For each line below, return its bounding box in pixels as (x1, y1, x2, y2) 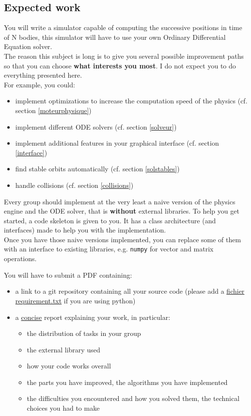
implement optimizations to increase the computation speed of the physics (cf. (15, 96, 248, 106)
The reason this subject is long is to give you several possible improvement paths (4, 50, 244, 61)
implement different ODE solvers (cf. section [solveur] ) (15, 121, 177, 132)
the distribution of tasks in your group (27, 328, 141, 338)
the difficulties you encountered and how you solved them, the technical (27, 393, 240, 403)
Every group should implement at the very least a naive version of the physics (4, 196, 235, 206)
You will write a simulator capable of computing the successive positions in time (4, 22, 242, 33)
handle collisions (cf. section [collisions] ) (15, 180, 134, 190)
